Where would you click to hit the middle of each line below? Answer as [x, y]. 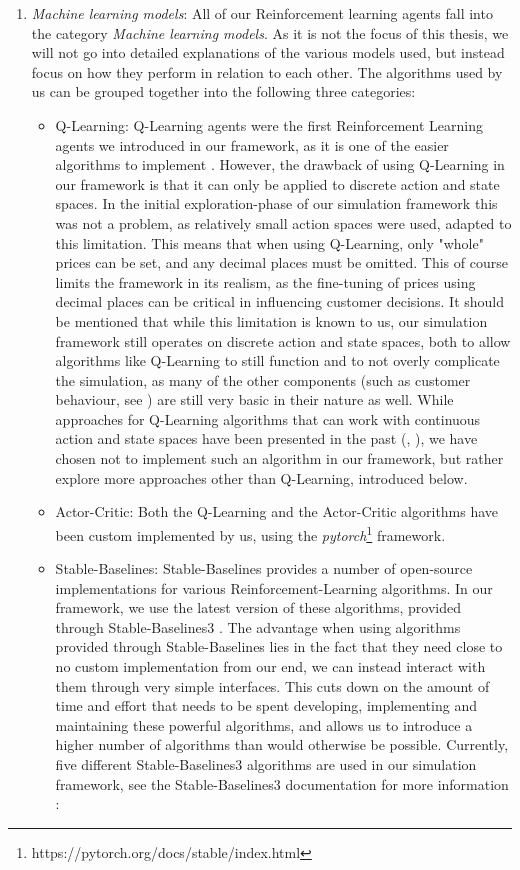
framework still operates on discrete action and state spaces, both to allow [283, 340]
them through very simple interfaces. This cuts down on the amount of [272, 685]
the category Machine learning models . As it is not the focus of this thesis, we [270, 32]
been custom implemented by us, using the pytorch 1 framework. [250, 533]
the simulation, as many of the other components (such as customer [263, 379]
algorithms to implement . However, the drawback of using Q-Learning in [280, 164]
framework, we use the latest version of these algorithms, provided [258, 607]
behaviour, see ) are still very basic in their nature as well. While [254, 399]
